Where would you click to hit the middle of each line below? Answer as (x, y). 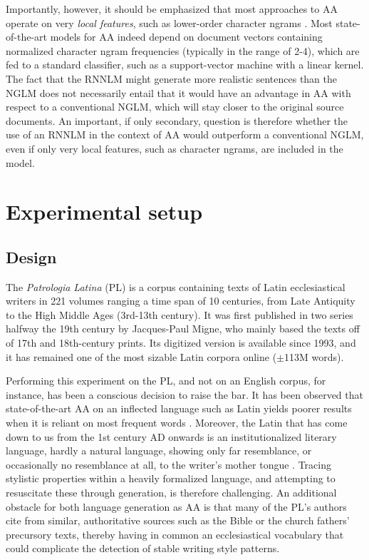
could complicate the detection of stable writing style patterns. (143, 548)
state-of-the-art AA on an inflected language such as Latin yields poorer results (179, 408)
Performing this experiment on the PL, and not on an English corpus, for (166, 381)
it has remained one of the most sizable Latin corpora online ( (141, 356)
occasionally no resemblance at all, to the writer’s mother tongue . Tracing (168, 464)
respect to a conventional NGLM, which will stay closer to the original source (175, 107)
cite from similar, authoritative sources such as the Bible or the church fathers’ (178, 520)
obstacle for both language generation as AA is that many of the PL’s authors (176, 506)
